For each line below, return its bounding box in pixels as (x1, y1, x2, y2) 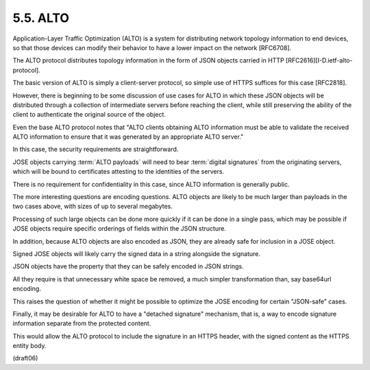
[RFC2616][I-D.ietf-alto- (285, 56, 353, 65)
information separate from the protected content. (12, 319, 151, 327)
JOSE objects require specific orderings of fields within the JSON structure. (12, 224, 226, 233)
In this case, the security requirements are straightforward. (12, 145, 179, 154)
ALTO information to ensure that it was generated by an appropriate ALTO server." (12, 132, 244, 141)
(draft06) (12, 354, 38, 362)
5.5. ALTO (12, 10, 70, 25)
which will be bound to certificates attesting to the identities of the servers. (12, 167, 225, 176)
